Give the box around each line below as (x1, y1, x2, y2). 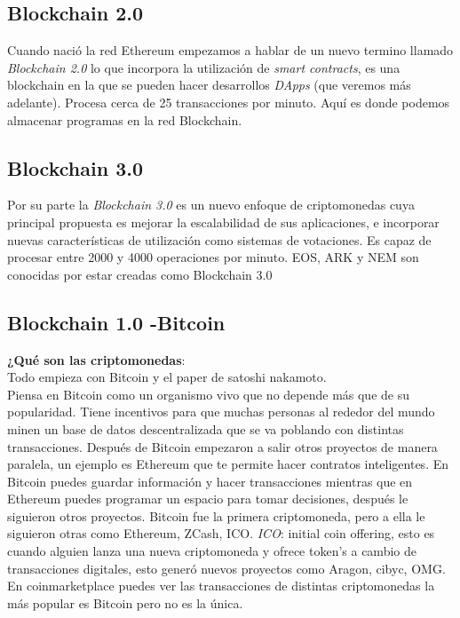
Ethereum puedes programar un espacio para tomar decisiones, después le (7, 489, 408, 508)
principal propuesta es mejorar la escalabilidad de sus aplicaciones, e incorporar (7, 212, 440, 231)
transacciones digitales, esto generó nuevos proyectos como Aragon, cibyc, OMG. (7, 559, 446, 577)
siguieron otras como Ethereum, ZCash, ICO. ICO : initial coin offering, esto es (7, 524, 435, 543)
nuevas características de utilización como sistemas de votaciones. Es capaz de (7, 230, 432, 249)
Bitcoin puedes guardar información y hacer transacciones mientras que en (7, 471, 413, 490)
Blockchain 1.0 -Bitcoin (7, 308, 226, 336)
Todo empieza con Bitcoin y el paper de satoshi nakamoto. (7, 368, 327, 386)
